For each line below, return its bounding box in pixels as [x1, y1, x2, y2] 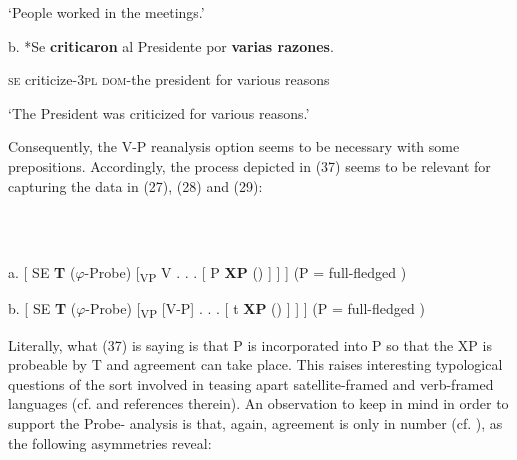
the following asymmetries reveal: [8, 432, 212, 453]
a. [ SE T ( [8, 262, 76, 283]
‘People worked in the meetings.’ [8, 2, 205, 22]
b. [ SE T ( [8, 298, 77, 319]
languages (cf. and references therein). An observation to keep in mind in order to [8, 393, 509, 414]
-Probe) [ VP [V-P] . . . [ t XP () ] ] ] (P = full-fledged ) [85, 298, 425, 322]
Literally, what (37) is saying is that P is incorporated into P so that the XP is [8, 334, 492, 355]
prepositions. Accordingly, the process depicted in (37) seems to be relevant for [8, 155, 491, 176]
